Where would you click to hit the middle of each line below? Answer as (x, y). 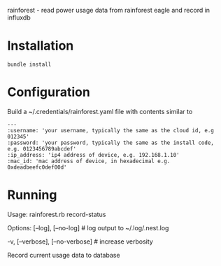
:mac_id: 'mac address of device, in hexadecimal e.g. (89, 161)
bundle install (29, 64)
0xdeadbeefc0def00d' (37, 167)
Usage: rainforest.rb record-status (57, 214)
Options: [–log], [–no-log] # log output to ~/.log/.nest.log (88, 227)
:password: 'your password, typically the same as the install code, (111, 143)
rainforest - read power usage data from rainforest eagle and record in (109, 10)
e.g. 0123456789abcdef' (42, 149)
